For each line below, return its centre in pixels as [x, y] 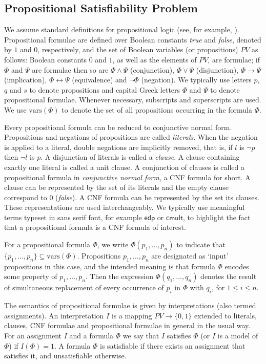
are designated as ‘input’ [190, 256]
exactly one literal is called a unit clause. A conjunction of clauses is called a [124, 167]
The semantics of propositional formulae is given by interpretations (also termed [130, 305]
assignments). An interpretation [54, 315]
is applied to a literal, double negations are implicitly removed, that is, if [118, 147]
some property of [31, 276]
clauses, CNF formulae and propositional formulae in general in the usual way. [127, 325]
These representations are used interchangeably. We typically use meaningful [125, 207]
